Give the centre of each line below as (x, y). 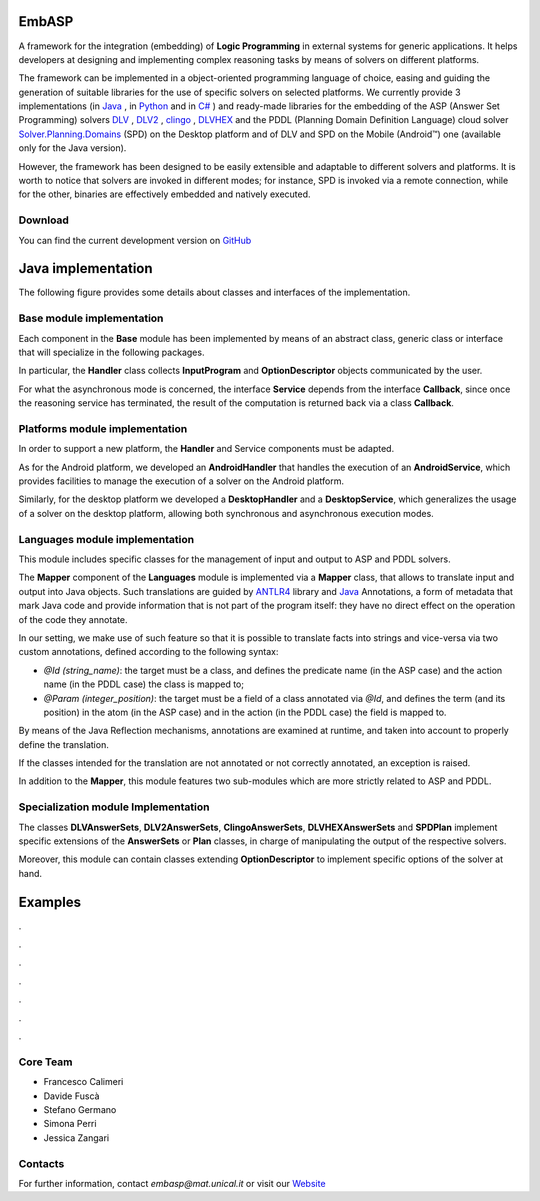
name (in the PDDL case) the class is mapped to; (144, 684)
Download (44, 220)
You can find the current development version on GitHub (135, 240)
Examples (50, 901)
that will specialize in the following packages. (111, 352)
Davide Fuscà (71, 1096)
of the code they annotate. (73, 619)
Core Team (45, 1062)
